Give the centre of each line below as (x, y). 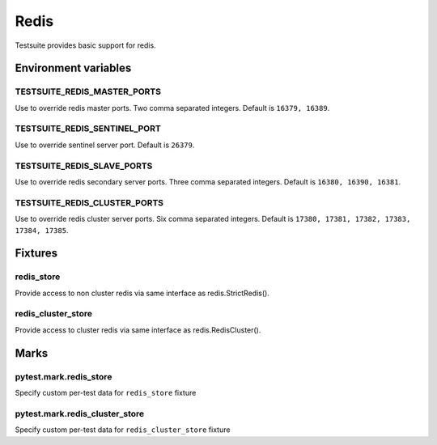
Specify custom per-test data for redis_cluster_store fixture (123, 430)
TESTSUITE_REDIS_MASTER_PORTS (88, 91)
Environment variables (73, 68)
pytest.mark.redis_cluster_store (80, 413)
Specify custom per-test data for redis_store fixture (106, 392)
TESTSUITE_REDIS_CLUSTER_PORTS (89, 202)
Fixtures (36, 254)
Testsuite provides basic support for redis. (86, 45)
